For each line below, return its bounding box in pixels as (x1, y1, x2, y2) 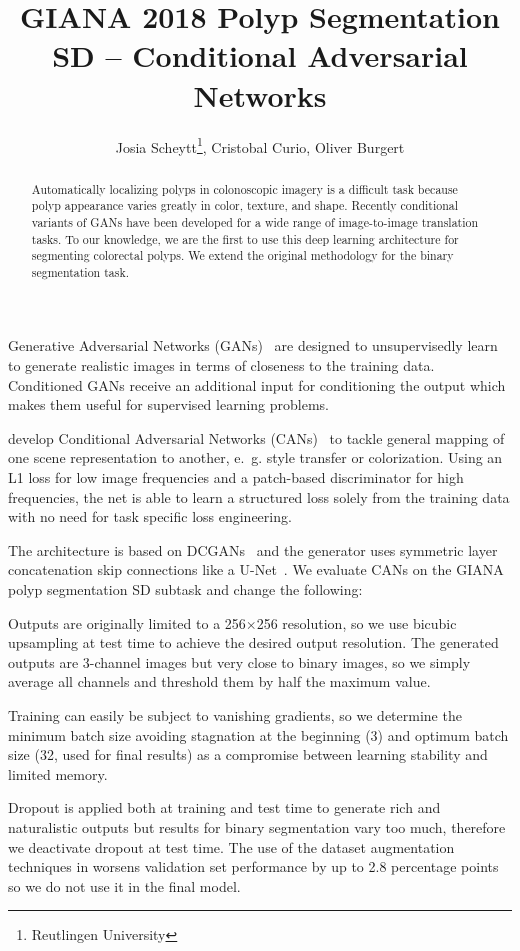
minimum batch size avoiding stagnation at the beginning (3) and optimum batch (8, 724, 509, 745)
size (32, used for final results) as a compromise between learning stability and (8, 744, 488, 765)
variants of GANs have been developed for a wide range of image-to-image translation (31, 213, 479, 230)
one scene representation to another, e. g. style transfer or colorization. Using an (8, 447, 503, 468)
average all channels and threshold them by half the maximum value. (8, 671, 431, 692)
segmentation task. (31, 263, 130, 280)
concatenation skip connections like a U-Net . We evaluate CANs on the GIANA (8, 559, 504, 580)
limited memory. (8, 763, 108, 784)
